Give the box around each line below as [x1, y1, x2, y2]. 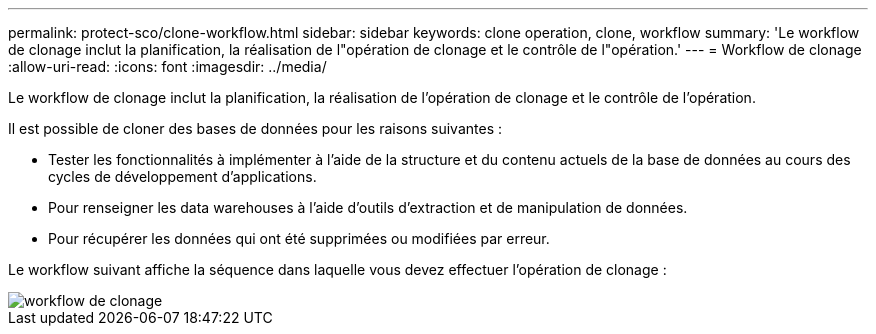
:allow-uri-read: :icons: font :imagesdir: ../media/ [8, 58, 327, 75]
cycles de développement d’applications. [48, 168, 317, 185]
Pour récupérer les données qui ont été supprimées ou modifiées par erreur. [48, 230, 550, 247]
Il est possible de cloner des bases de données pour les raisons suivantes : [8, 120, 502, 137]
